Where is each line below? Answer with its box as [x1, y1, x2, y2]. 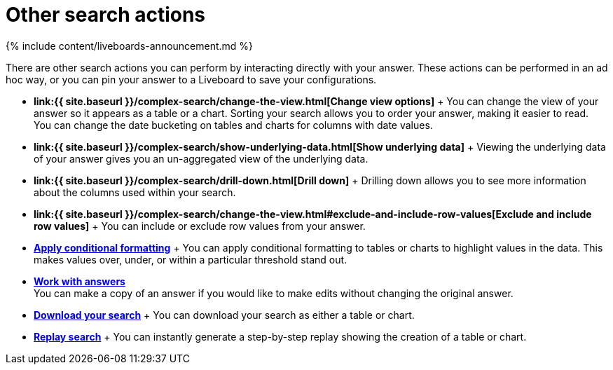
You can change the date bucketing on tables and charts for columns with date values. [34, 118, 433, 131]
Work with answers [34, 275, 125, 287]
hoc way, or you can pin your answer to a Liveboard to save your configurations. [6, 73, 377, 85]
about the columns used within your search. [34, 186, 236, 198]
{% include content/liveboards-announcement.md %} [6, 39, 254, 52]
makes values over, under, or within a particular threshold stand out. [34, 253, 347, 266]
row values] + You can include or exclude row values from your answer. [34, 219, 366, 232]
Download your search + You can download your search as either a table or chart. [34, 308, 415, 321]
